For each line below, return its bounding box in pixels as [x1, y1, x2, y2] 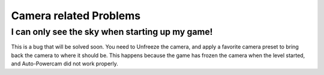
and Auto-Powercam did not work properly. [11, 60, 118, 67]
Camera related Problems [11, 9, 141, 22]
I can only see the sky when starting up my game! [11, 26, 213, 37]
